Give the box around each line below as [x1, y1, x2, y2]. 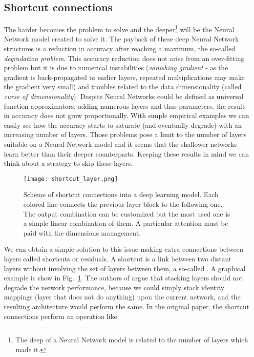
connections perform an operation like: [4, 311, 119, 321]
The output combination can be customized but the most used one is [23, 208, 230, 218]
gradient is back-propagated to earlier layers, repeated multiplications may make [4, 72, 245, 82]
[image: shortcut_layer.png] [23, 175, 118, 182]
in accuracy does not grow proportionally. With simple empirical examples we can [4, 110, 249, 120]
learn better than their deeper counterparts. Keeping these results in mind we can [4, 148, 249, 159]
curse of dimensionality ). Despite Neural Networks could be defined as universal [4, 91, 244, 101]
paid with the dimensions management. [23, 227, 141, 238]
